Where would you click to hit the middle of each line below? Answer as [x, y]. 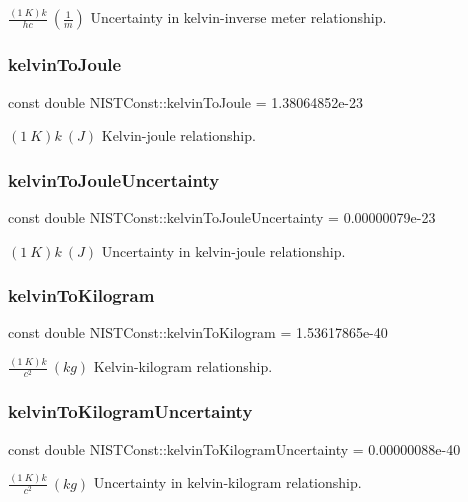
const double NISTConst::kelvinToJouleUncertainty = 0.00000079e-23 [222, 216]
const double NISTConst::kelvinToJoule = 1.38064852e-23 [186, 101]
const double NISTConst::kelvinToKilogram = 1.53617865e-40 [198, 332]
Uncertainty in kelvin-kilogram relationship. [227, 482]
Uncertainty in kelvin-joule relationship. [223, 250]
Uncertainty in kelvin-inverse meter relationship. [238, 17]
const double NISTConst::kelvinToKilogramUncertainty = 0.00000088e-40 [234, 448]
